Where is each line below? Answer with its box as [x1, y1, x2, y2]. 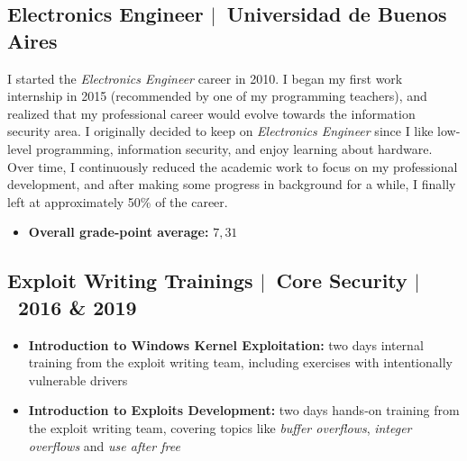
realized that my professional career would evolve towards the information [7, 104, 416, 122]
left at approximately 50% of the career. [7, 192, 228, 211]
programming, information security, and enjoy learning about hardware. [35, 139, 433, 158]
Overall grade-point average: [28, 222, 209, 241]
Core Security [276, 267, 407, 294]
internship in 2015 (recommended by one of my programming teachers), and [7, 86, 427, 105]
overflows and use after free [28, 436, 180, 455]
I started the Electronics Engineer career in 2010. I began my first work [7, 68, 403, 87]
